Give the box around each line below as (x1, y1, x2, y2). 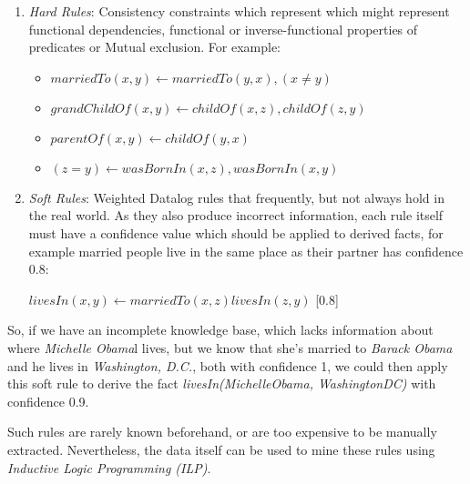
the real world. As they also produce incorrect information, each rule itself (28, 206, 444, 225)
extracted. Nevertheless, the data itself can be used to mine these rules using (7, 439, 435, 459)
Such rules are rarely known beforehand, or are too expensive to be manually (7, 422, 437, 441)
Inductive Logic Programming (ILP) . (7, 458, 211, 477)
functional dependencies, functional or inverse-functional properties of (28, 19, 418, 38)
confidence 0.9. (7, 391, 89, 410)
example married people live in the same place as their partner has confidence (28, 241, 464, 260)
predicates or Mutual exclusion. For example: (28, 37, 281, 56)
